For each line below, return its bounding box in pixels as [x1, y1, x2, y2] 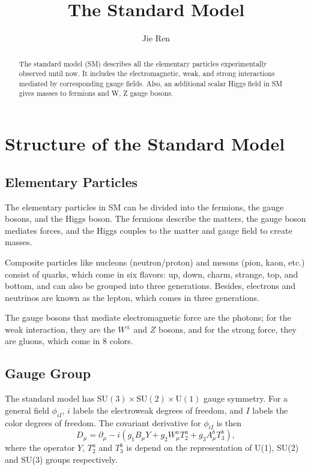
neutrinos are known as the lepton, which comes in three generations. [5, 291, 259, 303]
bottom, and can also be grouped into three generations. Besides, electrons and [5, 279, 296, 292]
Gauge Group [5, 364, 91, 382]
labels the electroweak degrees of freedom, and [73, 403, 243, 416]
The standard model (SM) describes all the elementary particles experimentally [19, 58, 267, 68]
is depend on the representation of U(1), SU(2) [126, 441, 299, 454]
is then [216, 416, 242, 429]
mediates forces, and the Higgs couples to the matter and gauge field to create [5, 224, 292, 236]
